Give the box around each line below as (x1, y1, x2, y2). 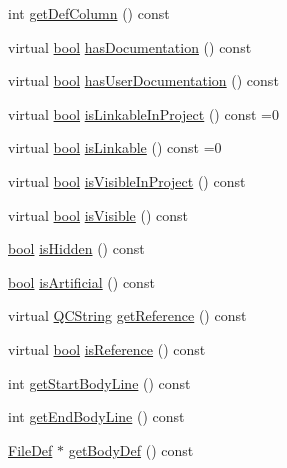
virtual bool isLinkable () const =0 (8, 137, 222, 158)
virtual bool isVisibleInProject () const (8, 170, 246, 191)
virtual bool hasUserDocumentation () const (8, 70, 279, 91)
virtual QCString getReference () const (8, 305, 247, 326)
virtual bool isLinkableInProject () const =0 (8, 103, 279, 124)
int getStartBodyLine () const (8, 372, 191, 393)
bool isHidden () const (8, 238, 145, 259)
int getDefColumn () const (8, 3, 170, 23)
